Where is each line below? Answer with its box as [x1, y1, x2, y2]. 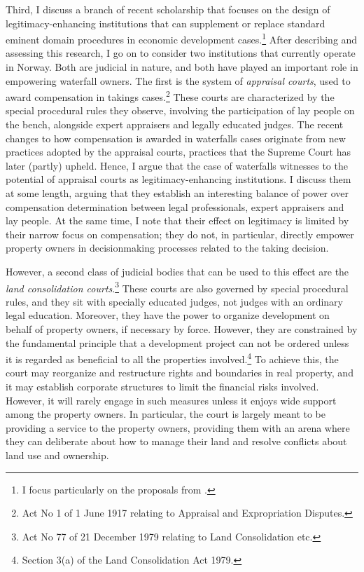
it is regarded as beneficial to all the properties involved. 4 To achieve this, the [6, 350, 339, 366]
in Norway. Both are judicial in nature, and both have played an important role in [6, 60, 358, 74]
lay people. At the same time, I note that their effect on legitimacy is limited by [6, 213, 349, 228]
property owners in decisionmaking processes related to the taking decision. [6, 240, 329, 255]
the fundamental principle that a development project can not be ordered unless [6, 335, 349, 350]
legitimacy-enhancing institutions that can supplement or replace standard [6, 15, 325, 30]
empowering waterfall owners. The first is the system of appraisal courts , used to [6, 73, 351, 88]
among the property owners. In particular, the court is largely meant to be [6, 407, 325, 421]
